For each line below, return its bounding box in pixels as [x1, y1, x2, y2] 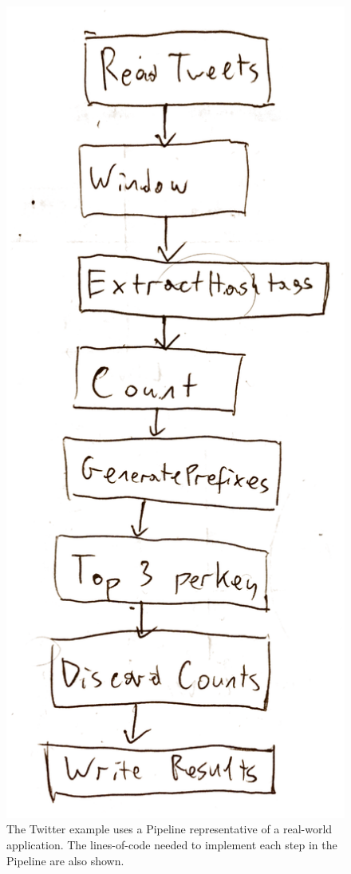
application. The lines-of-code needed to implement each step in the [6, 836, 337, 852]
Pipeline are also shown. [6, 852, 124, 868]
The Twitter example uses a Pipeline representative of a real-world [6, 821, 333, 837]
